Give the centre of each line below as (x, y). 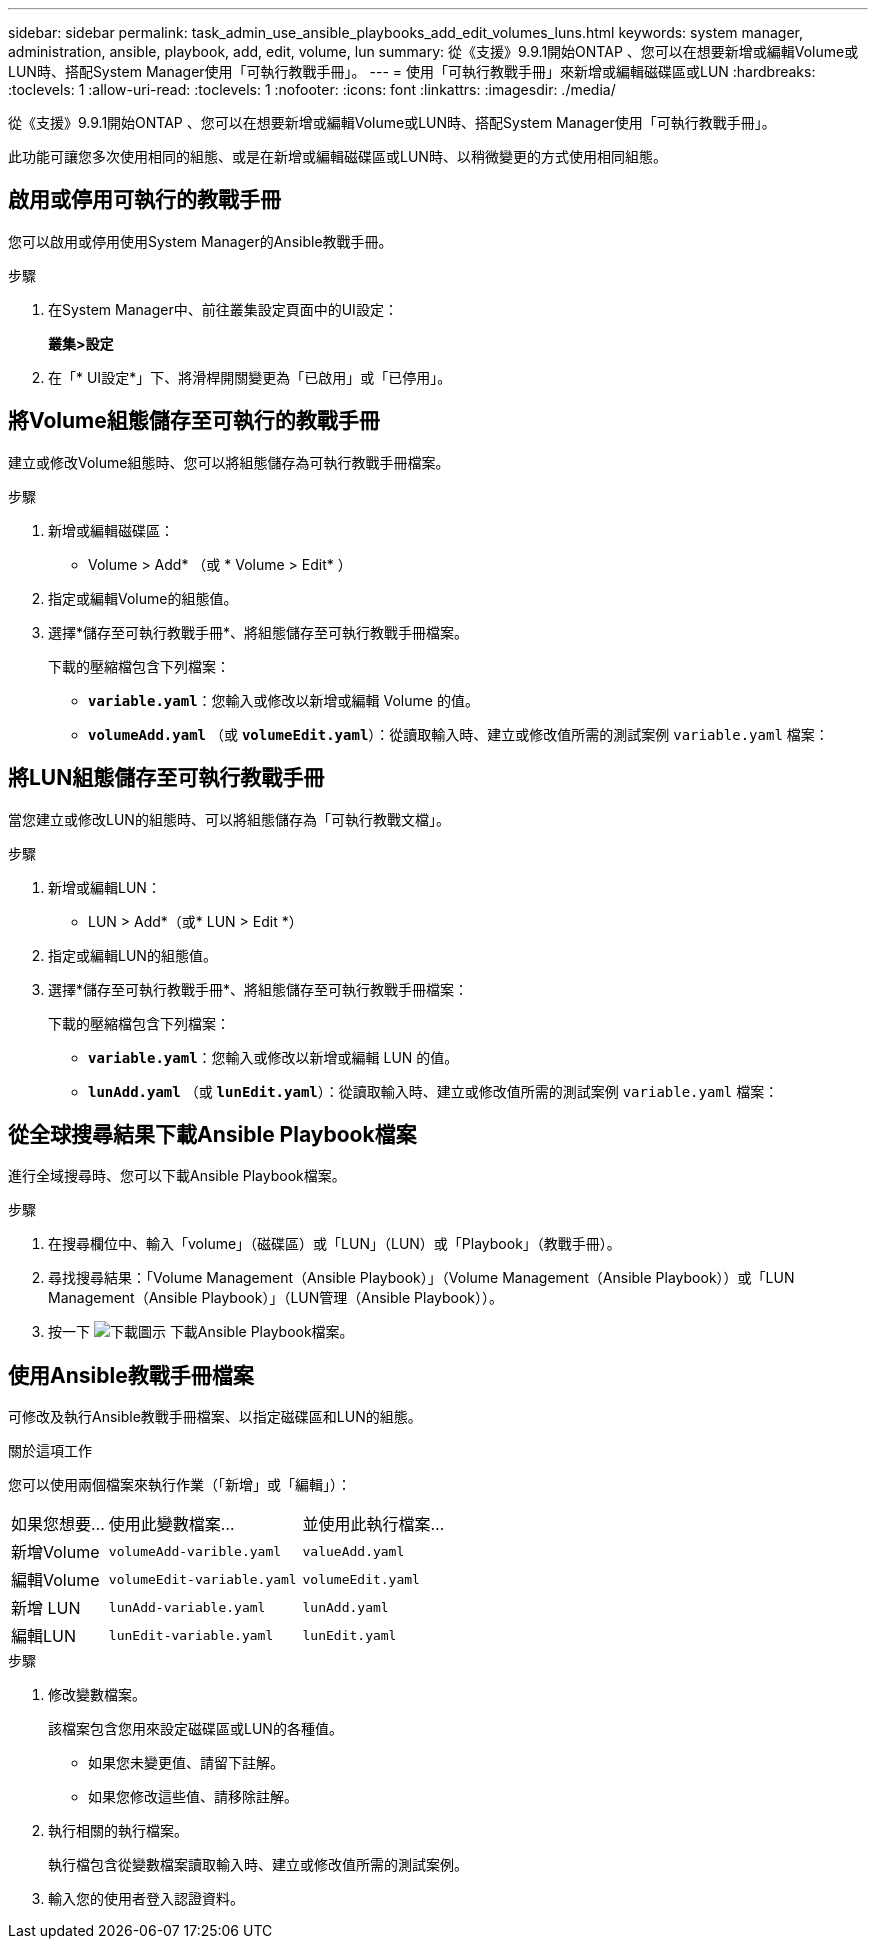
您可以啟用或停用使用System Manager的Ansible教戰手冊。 (200, 241)
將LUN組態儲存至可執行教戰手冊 (166, 778)
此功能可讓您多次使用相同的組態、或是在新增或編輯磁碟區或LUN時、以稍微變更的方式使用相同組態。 (337, 156)
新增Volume (55, 1552)
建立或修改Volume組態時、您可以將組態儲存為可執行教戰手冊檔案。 (229, 462)
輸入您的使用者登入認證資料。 (146, 1899)
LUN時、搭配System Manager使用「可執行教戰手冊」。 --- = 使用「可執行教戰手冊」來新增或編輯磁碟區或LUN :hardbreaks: (412, 71)
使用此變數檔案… (171, 1524)
